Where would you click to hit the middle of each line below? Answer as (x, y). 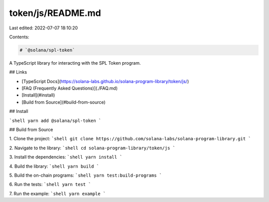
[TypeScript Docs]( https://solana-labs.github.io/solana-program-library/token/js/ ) (105, 81)
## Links (18, 72)
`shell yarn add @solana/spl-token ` (55, 120)
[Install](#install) (38, 95)
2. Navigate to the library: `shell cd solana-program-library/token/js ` (92, 148)
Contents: (19, 37)
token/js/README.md (55, 13)
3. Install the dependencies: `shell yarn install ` (66, 157)
